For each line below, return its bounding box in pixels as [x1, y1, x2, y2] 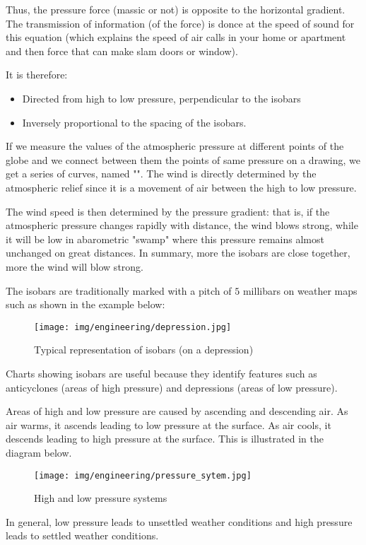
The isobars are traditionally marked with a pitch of [6, 283, 232, 298]
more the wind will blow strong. [6, 259, 143, 274]
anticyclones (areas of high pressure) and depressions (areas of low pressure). [6, 380, 338, 394]
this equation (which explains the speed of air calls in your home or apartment [6, 30, 346, 45]
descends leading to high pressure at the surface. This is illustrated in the [6, 431, 324, 446]
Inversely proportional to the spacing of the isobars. [22, 115, 247, 129]
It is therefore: [6, 67, 68, 82]
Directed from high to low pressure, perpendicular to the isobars [22, 90, 301, 105]
